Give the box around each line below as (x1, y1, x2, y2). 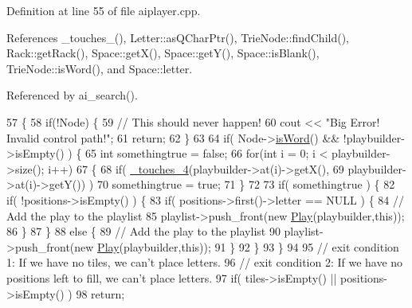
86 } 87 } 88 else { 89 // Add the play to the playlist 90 (6, 223, 281, 240)
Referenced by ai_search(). (6, 87, 138, 103)
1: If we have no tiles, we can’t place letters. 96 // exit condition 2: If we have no (6, 254, 403, 271)
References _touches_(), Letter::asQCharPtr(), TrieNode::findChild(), (6, 29, 349, 45)
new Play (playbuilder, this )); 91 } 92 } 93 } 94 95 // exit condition (74, 238, 399, 255)
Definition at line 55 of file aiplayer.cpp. (6, 2, 201, 18)
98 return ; (76, 285, 125, 302)
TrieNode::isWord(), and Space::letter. (6, 60, 193, 76)
